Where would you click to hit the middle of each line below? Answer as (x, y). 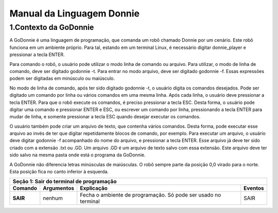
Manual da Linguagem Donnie (75, 13)
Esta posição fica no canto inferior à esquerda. (59, 172)
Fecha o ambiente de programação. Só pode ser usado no (151, 195)
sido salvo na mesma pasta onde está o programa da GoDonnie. (77, 155)
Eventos (254, 188)
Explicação (94, 188)
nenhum (53, 198)
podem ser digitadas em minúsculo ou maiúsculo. (62, 78)
